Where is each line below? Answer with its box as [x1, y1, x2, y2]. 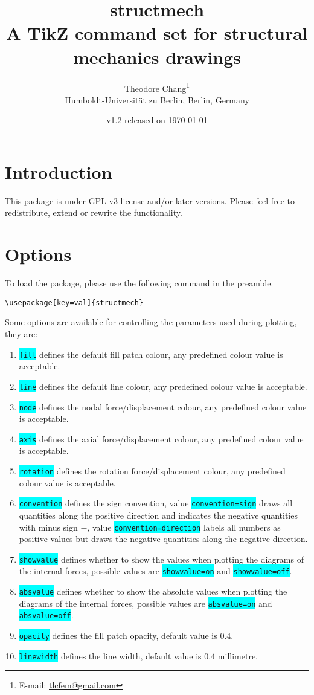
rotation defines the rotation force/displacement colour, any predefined [19, 465, 286, 477]
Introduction [5, 159, 112, 184]
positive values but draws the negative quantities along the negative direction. [19, 532, 308, 545]
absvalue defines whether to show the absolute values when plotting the [19, 585, 287, 598]
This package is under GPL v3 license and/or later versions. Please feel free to [5, 194, 295, 207]
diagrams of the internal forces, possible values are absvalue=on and [19, 596, 272, 609]
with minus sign [19, 520, 78, 533]
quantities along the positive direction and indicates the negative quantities [19, 508, 298, 521]
